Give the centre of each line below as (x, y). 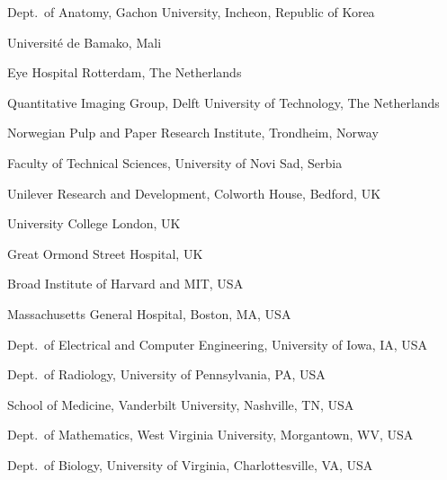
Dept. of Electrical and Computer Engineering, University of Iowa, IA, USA (218, 344)
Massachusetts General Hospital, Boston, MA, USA (149, 313)
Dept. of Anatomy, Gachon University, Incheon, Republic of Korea (191, 12)
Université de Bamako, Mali (85, 42)
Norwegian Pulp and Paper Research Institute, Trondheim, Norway (193, 133)
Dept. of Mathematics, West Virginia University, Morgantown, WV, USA (210, 435)
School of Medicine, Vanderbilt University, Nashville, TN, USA (181, 404)
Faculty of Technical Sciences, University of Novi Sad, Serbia (175, 162)
